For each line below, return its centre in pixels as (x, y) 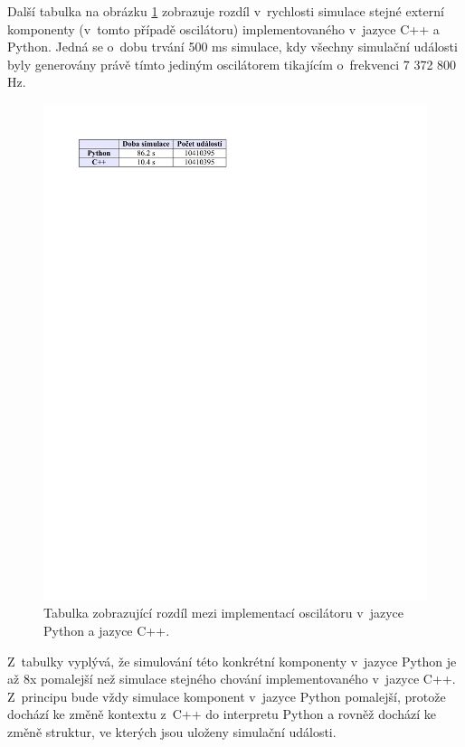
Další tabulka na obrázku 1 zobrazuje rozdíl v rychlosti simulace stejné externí (226, 11)
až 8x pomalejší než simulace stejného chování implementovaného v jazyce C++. (232, 679)
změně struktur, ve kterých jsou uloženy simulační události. (172, 732)
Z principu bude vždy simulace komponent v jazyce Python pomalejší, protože (227, 696)
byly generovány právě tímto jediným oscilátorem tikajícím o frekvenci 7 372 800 (232, 64)
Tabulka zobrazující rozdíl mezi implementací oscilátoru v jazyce (224, 613)
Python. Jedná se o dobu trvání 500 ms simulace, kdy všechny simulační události (232, 47)
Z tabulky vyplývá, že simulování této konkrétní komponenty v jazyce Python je (232, 661)
